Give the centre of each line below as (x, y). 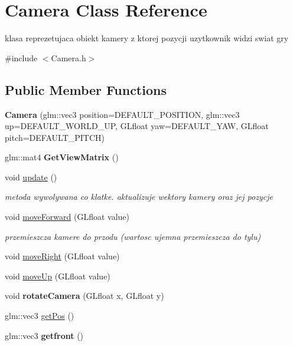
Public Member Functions (86, 89)
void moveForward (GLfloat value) (67, 217)
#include (21, 57)
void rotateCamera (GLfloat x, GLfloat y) (84, 296)
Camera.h (69, 57)
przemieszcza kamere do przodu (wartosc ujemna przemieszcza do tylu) (133, 236)
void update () (31, 177)
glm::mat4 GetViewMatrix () (62, 157)
